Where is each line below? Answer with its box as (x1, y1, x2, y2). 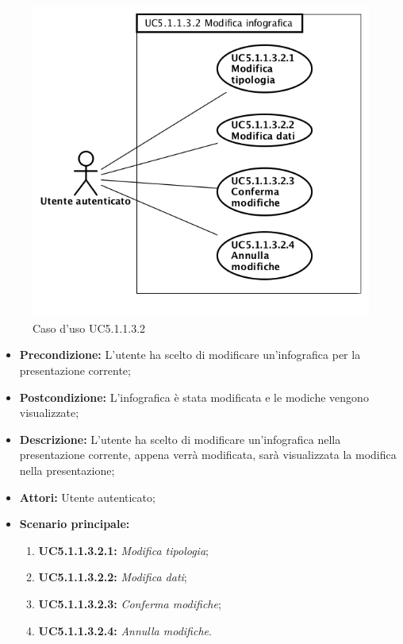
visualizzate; (19, 404, 79, 421)
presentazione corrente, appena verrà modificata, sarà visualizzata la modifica (19, 446, 397, 463)
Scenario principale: (19, 515, 130, 532)
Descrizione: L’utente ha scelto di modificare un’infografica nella (19, 430, 341, 447)
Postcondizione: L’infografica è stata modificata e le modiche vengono (19, 388, 369, 405)
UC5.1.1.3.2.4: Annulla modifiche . (38, 622, 212, 638)
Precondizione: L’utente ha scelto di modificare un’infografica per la (19, 346, 361, 363)
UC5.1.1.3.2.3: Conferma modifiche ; (38, 595, 221, 611)
